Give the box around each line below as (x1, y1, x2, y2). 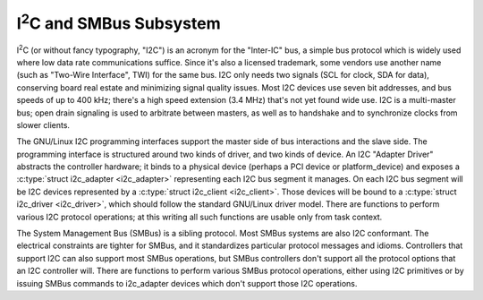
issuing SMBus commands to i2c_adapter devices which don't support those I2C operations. (16, 278, 358, 288)
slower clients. (16, 119, 71, 130)
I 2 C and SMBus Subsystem (16, 10, 221, 33)
